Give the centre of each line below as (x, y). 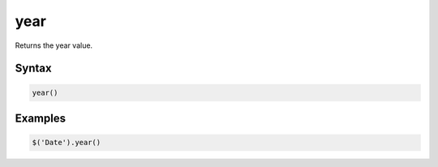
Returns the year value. (54, 45)
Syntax (33, 69)
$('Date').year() (67, 143)
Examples (41, 118)
